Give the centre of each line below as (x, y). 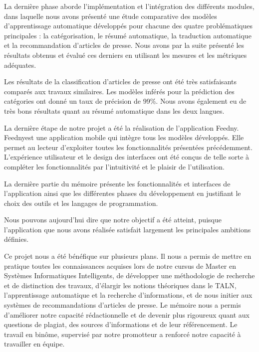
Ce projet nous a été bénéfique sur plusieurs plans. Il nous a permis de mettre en (128, 256)
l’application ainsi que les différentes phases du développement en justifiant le (123, 193)
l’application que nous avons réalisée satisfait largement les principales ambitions (128, 229)
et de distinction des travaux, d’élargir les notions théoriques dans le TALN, (120, 285)
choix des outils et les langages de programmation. (81, 203)
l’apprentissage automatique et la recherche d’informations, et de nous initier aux (128, 295)
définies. (16, 239)
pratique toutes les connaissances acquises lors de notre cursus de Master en (120, 265)
